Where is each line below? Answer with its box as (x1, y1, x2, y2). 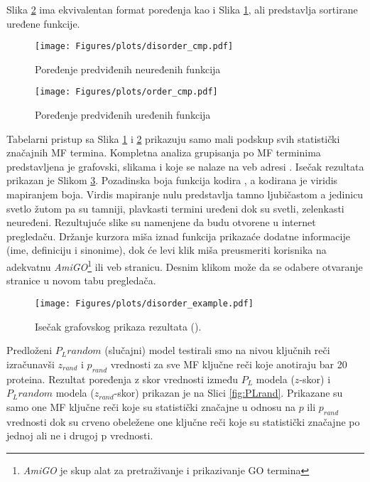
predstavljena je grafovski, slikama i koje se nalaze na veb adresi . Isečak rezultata (6, 159, 364, 173)
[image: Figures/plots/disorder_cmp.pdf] (35, 41, 234, 52)
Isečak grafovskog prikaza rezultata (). (35, 318, 202, 333)
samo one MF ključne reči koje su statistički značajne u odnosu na (6, 399, 295, 414)
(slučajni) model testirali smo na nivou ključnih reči (104, 343, 330, 358)
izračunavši (6, 356, 55, 371)
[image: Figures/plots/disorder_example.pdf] (35, 298, 254, 309)
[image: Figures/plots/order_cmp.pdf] (35, 87, 218, 97)
